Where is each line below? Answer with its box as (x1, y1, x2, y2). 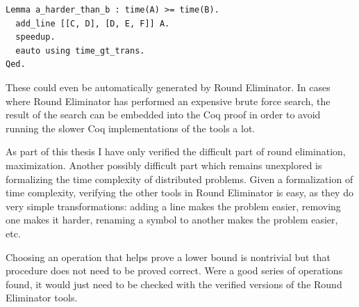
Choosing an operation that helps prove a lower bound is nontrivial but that (6, 249, 331, 264)
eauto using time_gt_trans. (15, 45, 145, 56)
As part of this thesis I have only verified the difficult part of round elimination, (6, 144, 346, 159)
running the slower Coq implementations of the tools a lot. (6, 120, 256, 135)
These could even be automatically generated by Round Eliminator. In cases (6, 79, 331, 94)
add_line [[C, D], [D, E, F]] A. (15, 18, 170, 29)
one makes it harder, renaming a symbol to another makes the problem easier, (6, 212, 338, 227)
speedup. (15, 32, 56, 42)
